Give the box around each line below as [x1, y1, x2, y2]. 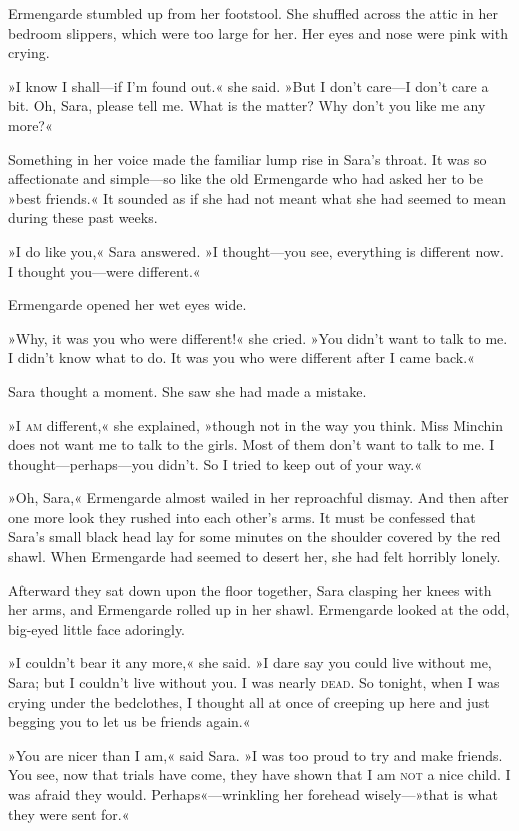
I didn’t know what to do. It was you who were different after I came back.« [8, 347, 475, 368]
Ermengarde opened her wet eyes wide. [8, 294, 247, 315]
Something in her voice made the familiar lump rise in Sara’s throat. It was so [8, 148, 487, 169]
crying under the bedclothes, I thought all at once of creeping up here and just [8, 691, 490, 712]
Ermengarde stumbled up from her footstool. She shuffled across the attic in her [8, 3, 499, 23]
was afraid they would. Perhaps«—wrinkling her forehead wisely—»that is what [8, 784, 498, 804]
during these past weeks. [8, 207, 158, 228]
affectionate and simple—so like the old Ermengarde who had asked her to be [8, 168, 483, 189]
